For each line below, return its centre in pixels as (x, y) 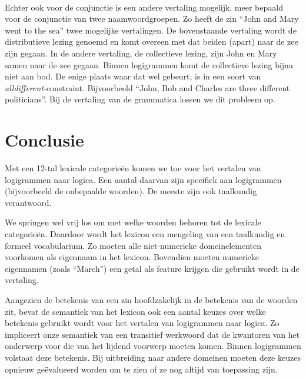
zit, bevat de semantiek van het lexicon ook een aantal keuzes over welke (135, 311)
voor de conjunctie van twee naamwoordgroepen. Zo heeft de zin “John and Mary (152, 19)
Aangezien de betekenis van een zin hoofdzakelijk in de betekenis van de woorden (151, 300)
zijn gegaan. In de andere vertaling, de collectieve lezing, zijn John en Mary (141, 53)
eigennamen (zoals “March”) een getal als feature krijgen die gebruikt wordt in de (152, 268)
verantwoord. (28, 202)
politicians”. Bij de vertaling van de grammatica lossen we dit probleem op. (140, 99)
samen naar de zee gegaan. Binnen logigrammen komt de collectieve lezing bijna (149, 64)
